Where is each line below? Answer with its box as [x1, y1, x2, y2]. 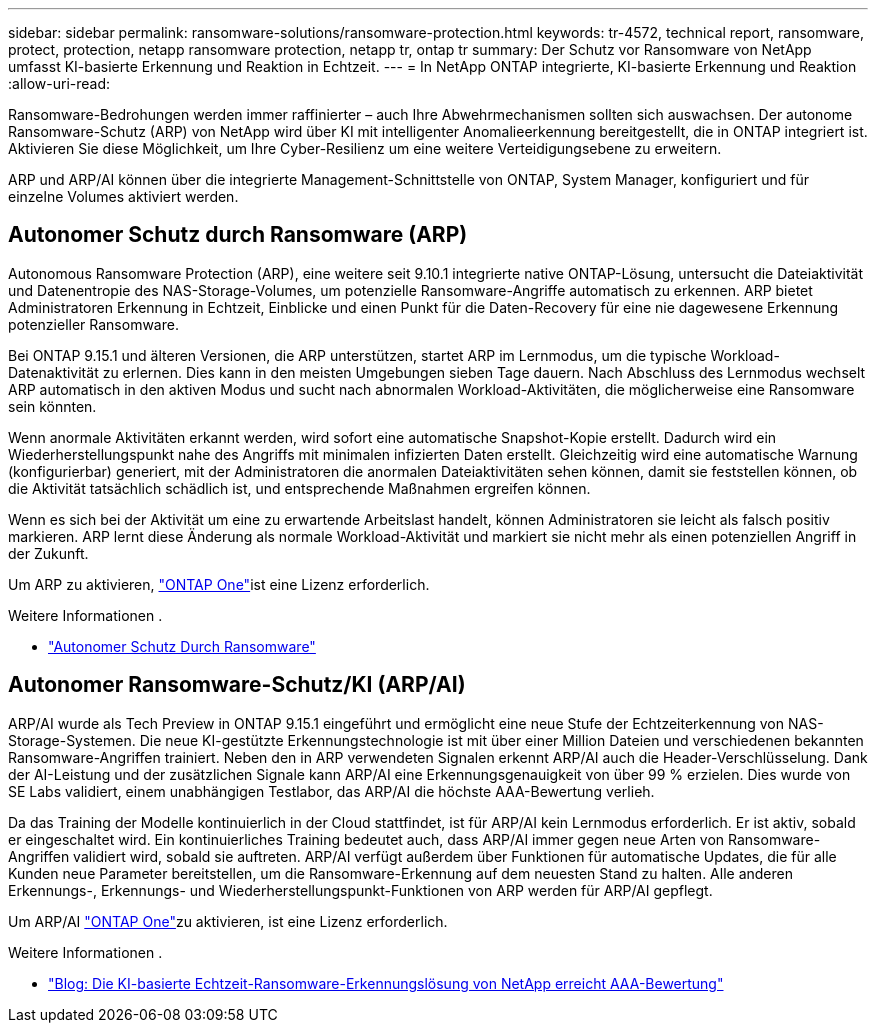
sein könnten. [8, 397, 97, 415]
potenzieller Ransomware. [8, 315, 179, 333]
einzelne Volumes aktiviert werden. [8, 188, 239, 205]
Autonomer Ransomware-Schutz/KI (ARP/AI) [8, 672, 466, 698]
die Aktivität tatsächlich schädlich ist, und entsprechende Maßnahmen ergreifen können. [8, 479, 591, 497]
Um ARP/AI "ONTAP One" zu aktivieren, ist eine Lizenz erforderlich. [8, 912, 448, 930]
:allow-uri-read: [8, 75, 111, 92]
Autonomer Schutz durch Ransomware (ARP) [8, 222, 468, 248]
